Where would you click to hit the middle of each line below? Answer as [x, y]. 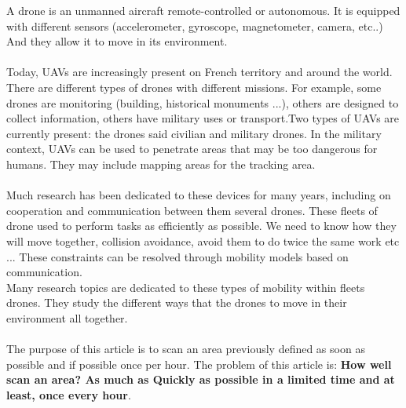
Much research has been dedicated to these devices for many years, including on [199, 195]
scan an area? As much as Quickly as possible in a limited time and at [201, 379]
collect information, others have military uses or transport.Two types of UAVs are [203, 118]
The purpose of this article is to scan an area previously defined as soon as [186, 349]
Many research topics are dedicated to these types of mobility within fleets [186, 287]
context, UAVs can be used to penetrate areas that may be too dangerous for [192, 149]
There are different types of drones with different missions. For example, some [194, 87]
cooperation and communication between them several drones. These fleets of [192, 210]
